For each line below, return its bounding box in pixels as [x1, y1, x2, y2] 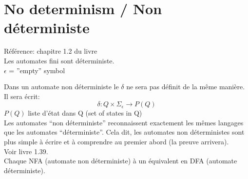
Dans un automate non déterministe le [4, 81, 119, 92]
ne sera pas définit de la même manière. [126, 81, 245, 92]
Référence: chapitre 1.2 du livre [4, 46, 97, 56]
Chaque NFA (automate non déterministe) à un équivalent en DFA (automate [4, 156, 237, 166]
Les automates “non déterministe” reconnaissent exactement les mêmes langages [4, 117, 244, 127]
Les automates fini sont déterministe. [4, 55, 114, 65]
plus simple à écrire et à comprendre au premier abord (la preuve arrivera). [4, 137, 229, 147]
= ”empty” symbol [9, 65, 65, 75]
